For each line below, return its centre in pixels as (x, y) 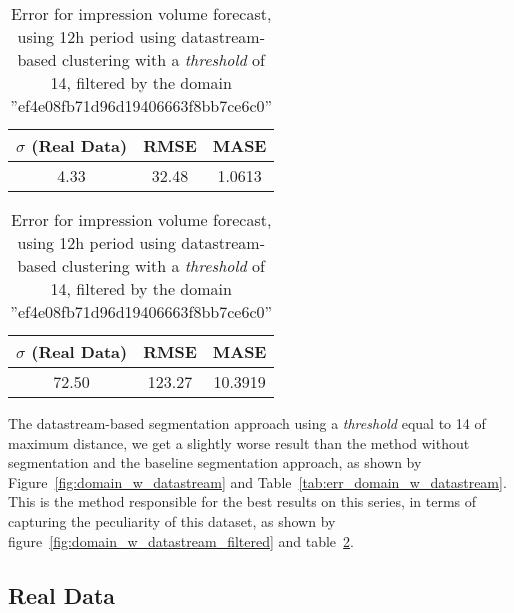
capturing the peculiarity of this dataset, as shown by (172, 520)
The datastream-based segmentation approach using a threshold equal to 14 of (247, 423)
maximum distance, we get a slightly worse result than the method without (239, 442)
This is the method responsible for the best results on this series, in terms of (242, 501)
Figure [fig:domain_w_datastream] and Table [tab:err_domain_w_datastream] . (257, 481)
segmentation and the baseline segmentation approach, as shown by (215, 462)
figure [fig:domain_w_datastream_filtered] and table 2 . (181, 540)
